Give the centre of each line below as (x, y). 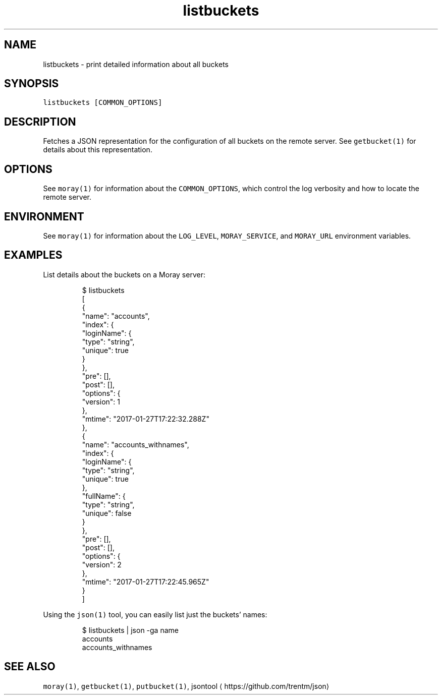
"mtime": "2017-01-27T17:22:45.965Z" (146, 581)
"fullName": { (104, 496)
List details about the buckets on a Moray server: (124, 274)
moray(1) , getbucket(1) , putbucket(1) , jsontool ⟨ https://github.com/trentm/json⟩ (186, 686)
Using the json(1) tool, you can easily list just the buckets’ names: (155, 614)
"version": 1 (101, 401)
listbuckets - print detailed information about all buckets (136, 64)
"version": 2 (102, 564)
